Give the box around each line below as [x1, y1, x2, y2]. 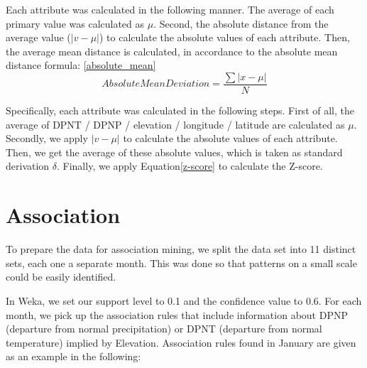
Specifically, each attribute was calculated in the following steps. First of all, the [6, 103, 354, 118]
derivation [6, 158, 50, 173]
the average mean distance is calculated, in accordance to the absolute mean [6, 43, 338, 58]
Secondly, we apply [6, 131, 88, 146]
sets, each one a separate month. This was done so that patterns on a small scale [6, 255, 357, 270]
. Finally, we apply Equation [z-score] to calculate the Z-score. [57, 158, 323, 173]
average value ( [6, 30, 71, 45]
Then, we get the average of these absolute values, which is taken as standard [6, 144, 343, 159]
